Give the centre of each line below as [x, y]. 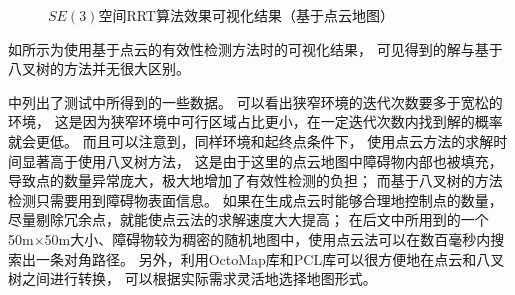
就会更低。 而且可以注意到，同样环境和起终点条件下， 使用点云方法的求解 [251, 140]
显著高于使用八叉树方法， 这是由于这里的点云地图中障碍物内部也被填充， [262, 160]
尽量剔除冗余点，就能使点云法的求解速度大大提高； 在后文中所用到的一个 [248, 219]
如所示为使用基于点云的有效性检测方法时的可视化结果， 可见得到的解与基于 [255, 48]
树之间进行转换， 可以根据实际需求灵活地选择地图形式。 [192, 278]
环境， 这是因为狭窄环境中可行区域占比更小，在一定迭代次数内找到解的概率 [255, 121]
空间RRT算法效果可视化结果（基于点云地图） [246, 15]
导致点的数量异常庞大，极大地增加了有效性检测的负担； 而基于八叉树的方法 [255, 180]
